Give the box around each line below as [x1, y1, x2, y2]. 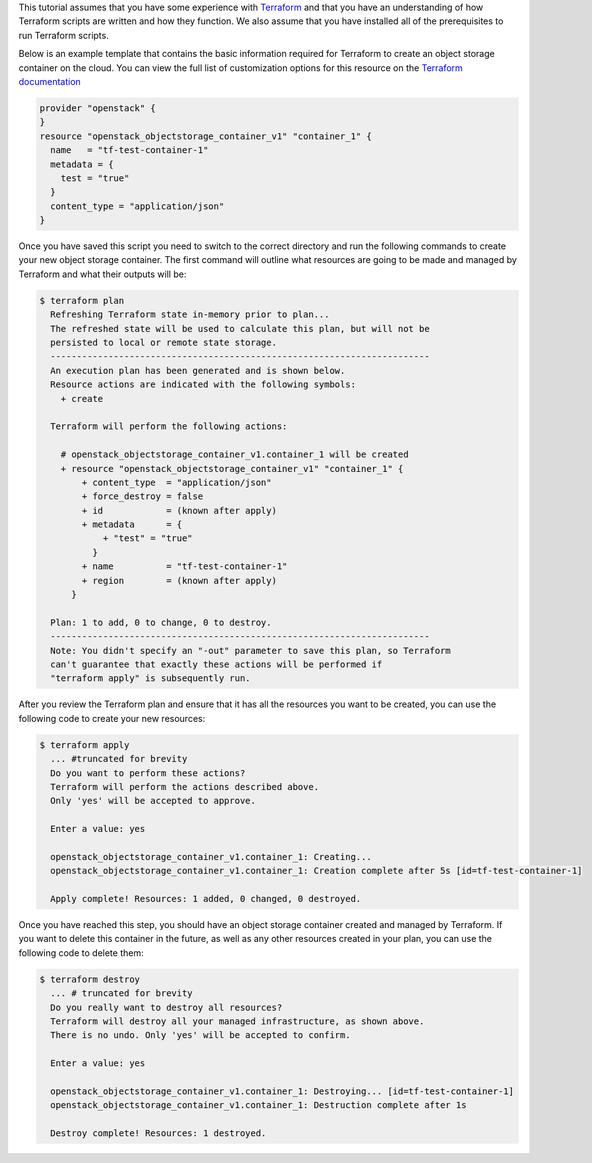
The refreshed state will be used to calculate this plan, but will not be [50, 323, 430, 334]
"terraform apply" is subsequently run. [50, 673, 251, 684]
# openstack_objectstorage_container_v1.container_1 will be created [60, 449, 409, 460]
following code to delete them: [18, 946, 144, 959]
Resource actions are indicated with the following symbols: [50, 379, 357, 390]
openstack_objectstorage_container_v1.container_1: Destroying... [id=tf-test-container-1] [50, 1085, 515, 1097]
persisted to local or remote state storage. [50, 336, 277, 348]
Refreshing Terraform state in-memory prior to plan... [50, 309, 330, 320]
